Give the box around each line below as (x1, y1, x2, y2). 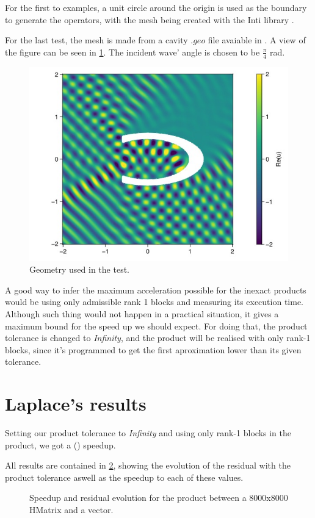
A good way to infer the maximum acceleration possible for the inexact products (5, 283, 306, 296)
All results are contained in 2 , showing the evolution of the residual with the (5, 459, 291, 472)
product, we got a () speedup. (5, 438, 116, 451)
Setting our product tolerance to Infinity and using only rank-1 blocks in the (5, 426, 292, 439)
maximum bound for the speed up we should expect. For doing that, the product (5, 319, 308, 332)
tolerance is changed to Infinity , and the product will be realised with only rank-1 (5, 331, 311, 344)
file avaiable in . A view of (208, 34, 306, 46)
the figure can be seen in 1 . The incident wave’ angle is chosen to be (5, 45, 260, 58)
